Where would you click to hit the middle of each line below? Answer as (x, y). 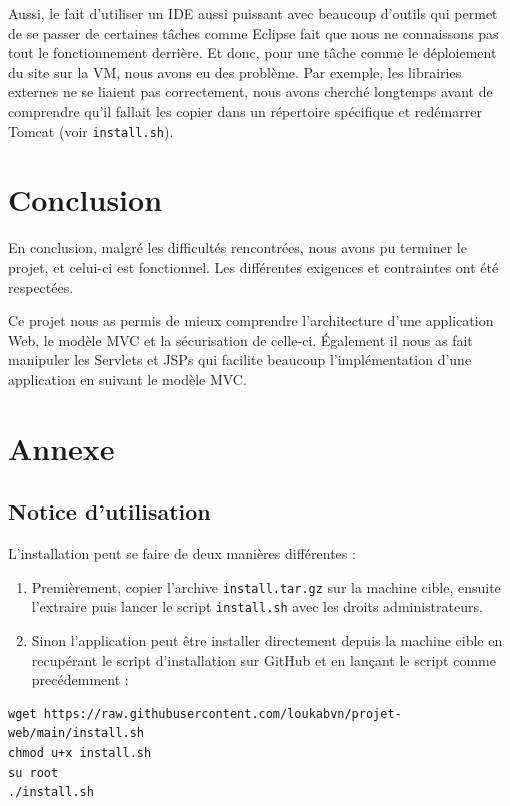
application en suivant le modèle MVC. (127, 378)
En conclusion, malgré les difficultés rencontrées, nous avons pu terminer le (237, 247)
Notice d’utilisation (109, 511)
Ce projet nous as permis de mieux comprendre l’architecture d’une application (251, 320)
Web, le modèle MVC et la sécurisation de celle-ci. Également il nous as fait (240, 339)
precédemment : (80, 679)
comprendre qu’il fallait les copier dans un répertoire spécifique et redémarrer (245, 110)
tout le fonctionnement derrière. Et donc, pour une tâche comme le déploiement (252, 52)
